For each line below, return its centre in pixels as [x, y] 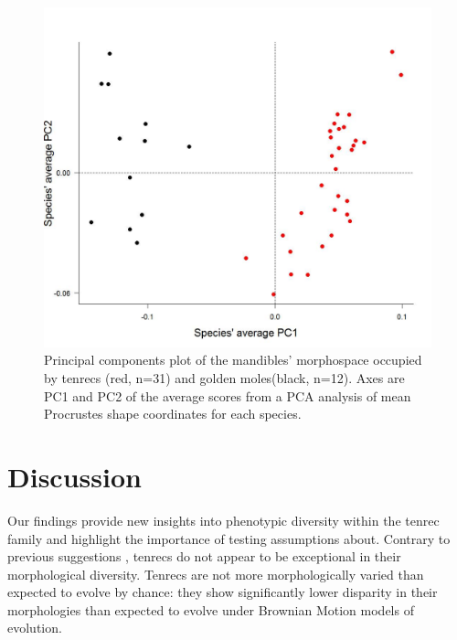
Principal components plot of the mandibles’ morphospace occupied [233, 360]
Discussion [74, 476]
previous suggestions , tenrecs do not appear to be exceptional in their [204, 556]
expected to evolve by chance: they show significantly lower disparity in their [223, 592]
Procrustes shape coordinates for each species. [173, 414]
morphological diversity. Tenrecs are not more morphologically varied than [216, 574]
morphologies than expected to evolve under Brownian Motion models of [211, 609]
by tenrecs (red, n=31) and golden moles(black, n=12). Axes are [224, 378]
